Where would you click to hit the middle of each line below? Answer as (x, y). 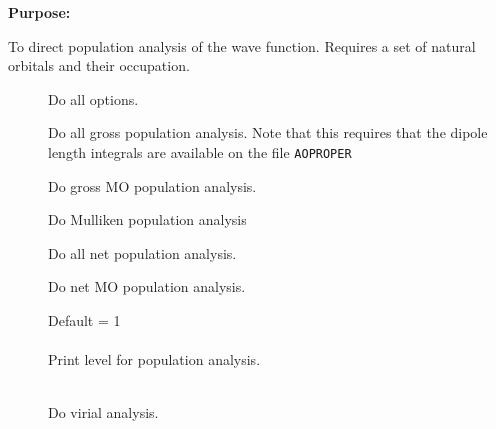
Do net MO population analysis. (147, 286)
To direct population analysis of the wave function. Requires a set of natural (242, 45)
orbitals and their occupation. (99, 65)
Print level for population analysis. (154, 359)
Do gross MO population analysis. (152, 185)
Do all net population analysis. (142, 252)
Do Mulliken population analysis (147, 219)
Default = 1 (84, 320)
